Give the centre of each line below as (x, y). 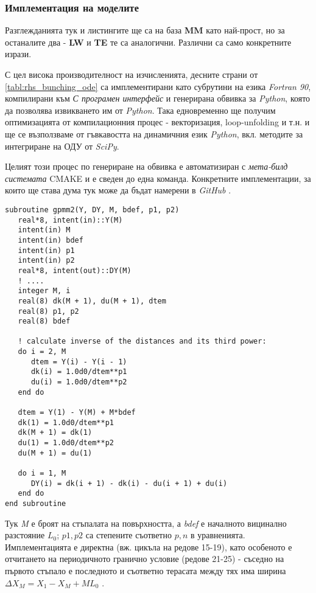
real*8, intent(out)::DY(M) (75, 270)
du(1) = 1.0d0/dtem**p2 (66, 443)
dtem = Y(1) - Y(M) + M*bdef (77, 413)
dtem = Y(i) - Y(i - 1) (79, 362)
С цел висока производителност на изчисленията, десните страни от (132, 74)
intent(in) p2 (46, 261)
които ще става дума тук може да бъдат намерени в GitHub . (118, 190)
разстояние (25, 535)
